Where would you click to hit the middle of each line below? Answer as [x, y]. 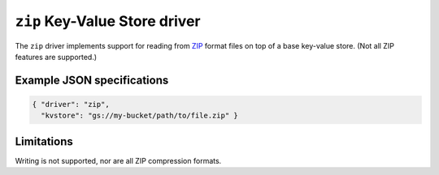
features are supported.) [56, 57]
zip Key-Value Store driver [108, 21]
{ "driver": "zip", [71, 104]
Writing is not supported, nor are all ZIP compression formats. [118, 160]
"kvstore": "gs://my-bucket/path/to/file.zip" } [140, 116]
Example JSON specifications [92, 80]
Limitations [44, 141]
